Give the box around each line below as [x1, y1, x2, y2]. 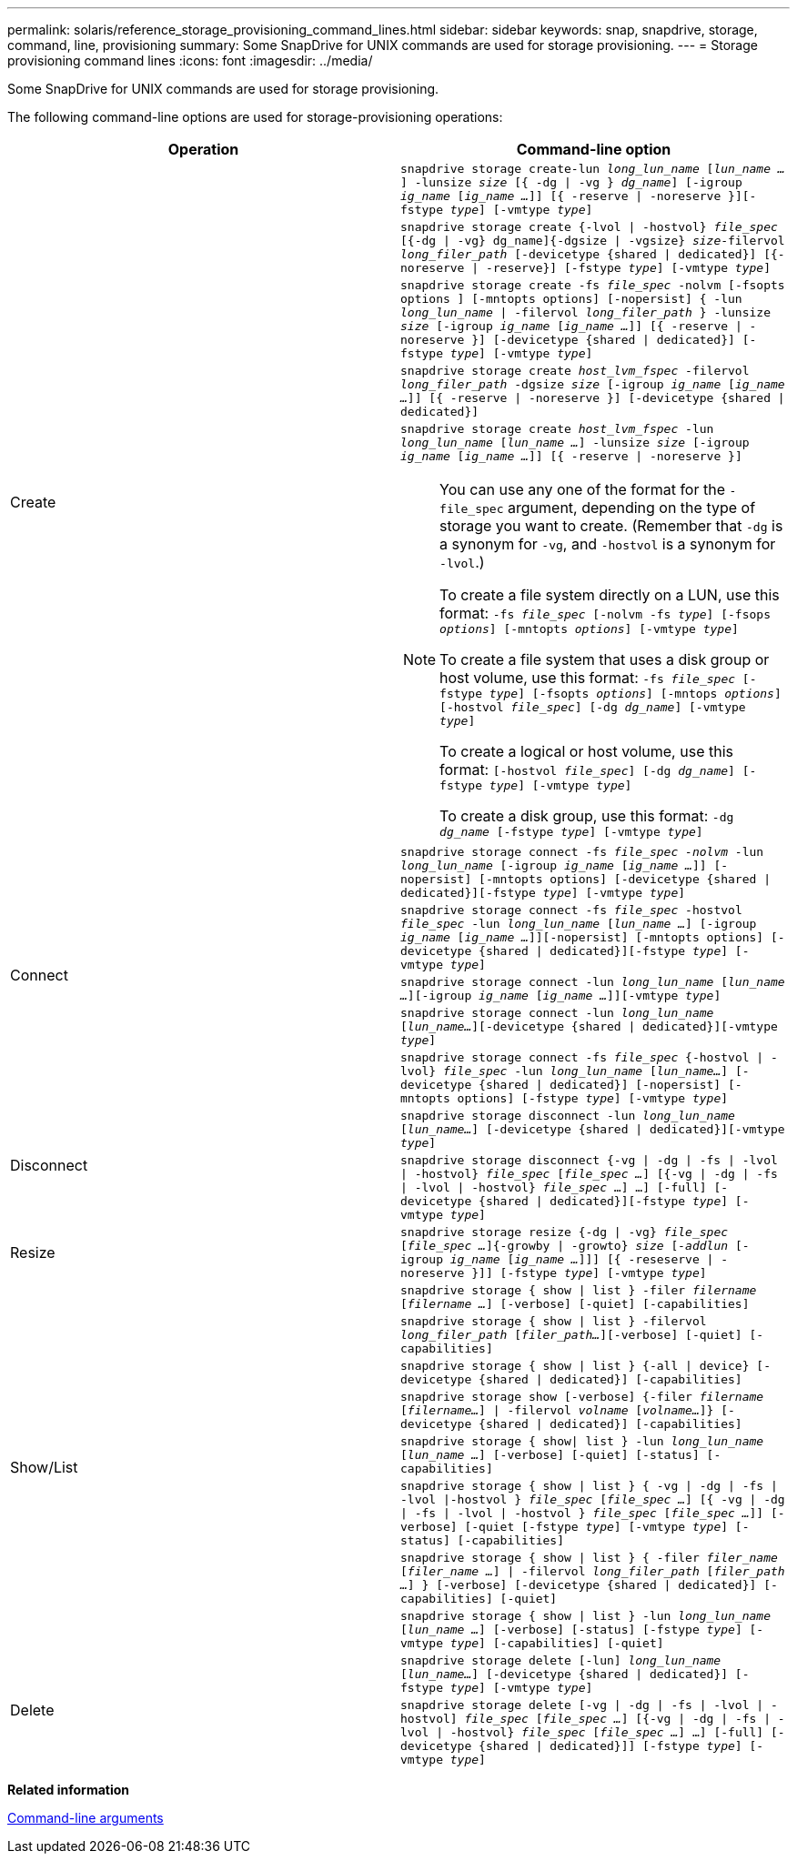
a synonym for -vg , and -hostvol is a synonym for [439, 535, 776, 553]
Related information [7, 1782, 130, 1797]
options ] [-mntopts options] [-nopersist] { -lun [400, 292, 742, 306]
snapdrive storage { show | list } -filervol [400, 1314, 707, 1328]
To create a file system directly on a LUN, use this [439, 586, 780, 604]
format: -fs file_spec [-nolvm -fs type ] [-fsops [439, 604, 772, 622]
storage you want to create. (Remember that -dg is [439, 517, 783, 535]
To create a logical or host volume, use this [439, 742, 733, 760]
